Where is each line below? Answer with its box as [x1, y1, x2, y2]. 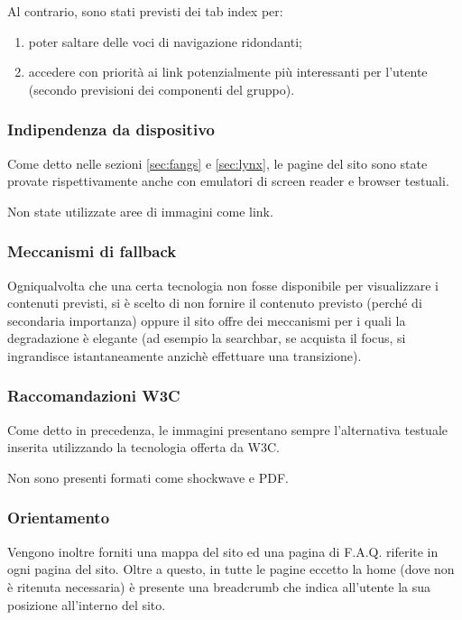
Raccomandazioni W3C [7, 384, 180, 407]
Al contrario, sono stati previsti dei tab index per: [7, 2, 283, 20]
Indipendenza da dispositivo [7, 118, 215, 141]
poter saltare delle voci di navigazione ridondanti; [28, 32, 302, 51]
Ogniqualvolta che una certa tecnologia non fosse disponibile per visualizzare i [7, 275, 439, 294]
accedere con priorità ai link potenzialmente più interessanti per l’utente [28, 62, 428, 81]
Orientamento [7, 506, 110, 529]
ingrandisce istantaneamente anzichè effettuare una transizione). [7, 346, 362, 365]
